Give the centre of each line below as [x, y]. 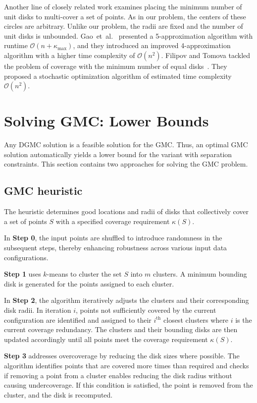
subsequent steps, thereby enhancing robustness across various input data [116, 248]
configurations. [26, 257]
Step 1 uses [23, 274]
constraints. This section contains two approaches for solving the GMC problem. [126, 164]
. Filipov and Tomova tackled [206, 55]
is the [244, 319]
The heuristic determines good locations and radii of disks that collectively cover [127, 211]
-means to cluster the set [84, 274]
